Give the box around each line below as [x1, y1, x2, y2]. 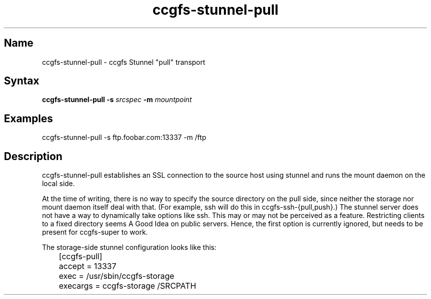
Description [4, 150, 62, 163]
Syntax [4, 75, 39, 87]
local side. [42, 179, 75, 188]
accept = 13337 [59, 261, 117, 272]
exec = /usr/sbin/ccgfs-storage [59, 271, 175, 281]
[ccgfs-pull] [59, 251, 102, 262]
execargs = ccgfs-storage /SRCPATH [59, 281, 196, 291]
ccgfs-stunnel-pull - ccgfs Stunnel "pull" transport [42, 57, 206, 66]
